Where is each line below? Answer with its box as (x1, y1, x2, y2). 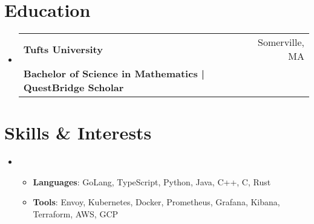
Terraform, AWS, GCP (33, 208, 119, 220)
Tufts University (23, 42, 103, 56)
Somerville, (258, 35, 304, 50)
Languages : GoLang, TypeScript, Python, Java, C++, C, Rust (33, 175, 271, 188)
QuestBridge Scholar (23, 80, 124, 95)
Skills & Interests (4, 120, 152, 145)
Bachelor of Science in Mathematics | (23, 66, 204, 81)
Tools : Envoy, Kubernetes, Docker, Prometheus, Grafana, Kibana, (33, 196, 280, 208)
